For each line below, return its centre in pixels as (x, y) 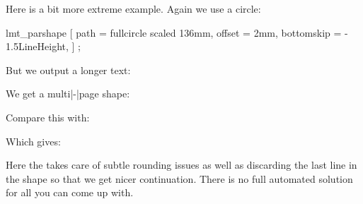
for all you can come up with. (70, 192)
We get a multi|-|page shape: (68, 94)
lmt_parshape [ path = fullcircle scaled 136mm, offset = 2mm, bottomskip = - (177, 32)
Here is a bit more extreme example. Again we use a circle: (133, 8)
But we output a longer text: (68, 70)
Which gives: (33, 141)
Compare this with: (48, 117)
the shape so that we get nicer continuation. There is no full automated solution (179, 178)
